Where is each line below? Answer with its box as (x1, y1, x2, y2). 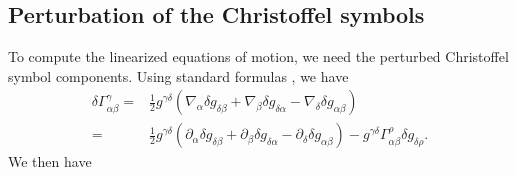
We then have (8, 151, 92, 172)
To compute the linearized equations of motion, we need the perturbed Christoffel (8, 46, 509, 67)
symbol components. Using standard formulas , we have (8, 65, 349, 86)
